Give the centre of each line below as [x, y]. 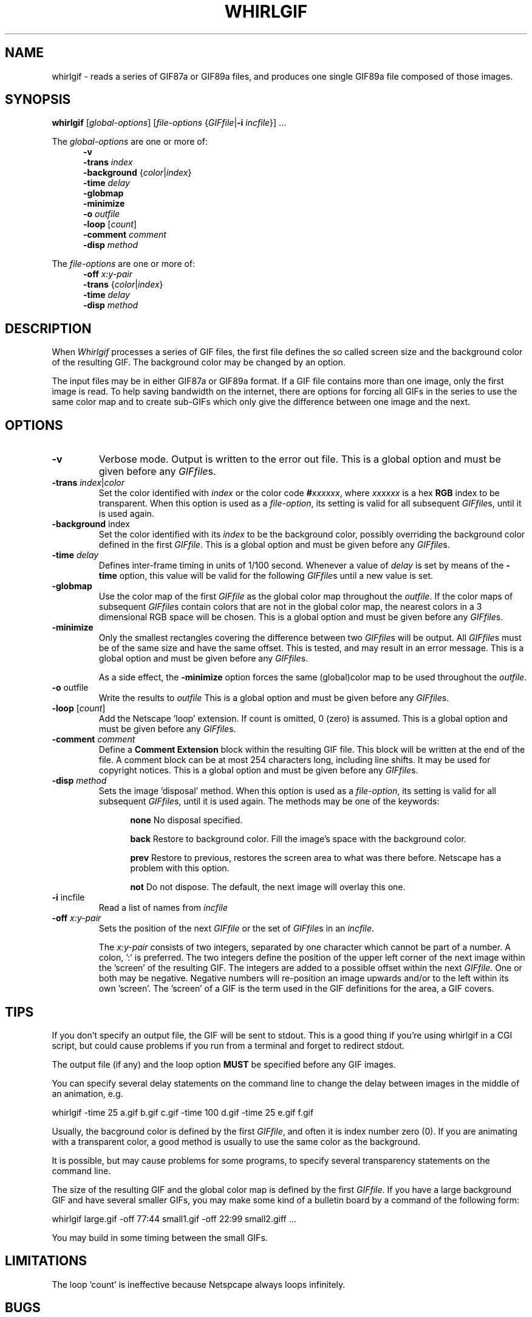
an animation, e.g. [87, 1093]
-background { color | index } [138, 173]
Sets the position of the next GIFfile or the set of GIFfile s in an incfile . [237, 928]
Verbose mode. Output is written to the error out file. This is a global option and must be [300, 459]
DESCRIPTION [48, 328]
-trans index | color [88, 483]
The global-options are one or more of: [130, 142]
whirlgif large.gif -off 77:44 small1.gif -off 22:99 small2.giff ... [174, 1218]
